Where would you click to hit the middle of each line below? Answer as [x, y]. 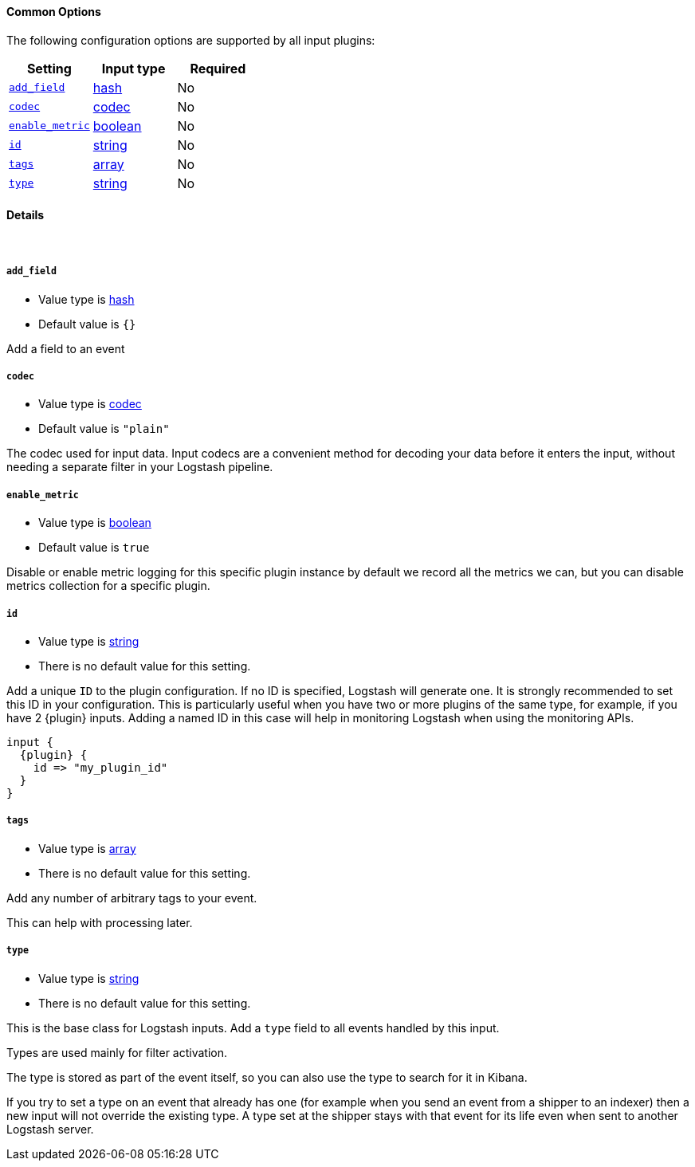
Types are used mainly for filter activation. [117, 1052]
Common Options [54, 12]
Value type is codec [90, 404]
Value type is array [87, 848]
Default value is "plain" [104, 429]
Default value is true [94, 548]
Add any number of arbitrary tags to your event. [132, 898]
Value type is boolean [95, 523]
